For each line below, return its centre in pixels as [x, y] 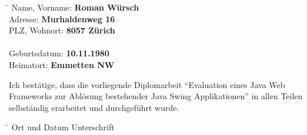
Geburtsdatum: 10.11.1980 [59, 53]
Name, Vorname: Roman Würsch [75, 7]
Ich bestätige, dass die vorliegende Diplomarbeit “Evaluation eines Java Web [147, 84]
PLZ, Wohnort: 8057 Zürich [62, 30]
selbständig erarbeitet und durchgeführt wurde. [94, 107]
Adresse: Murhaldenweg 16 [62, 18]
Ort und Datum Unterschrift [63, 127]
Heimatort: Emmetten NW [62, 64]
